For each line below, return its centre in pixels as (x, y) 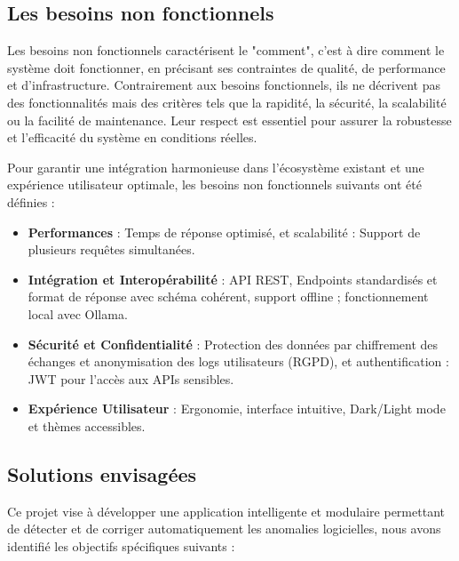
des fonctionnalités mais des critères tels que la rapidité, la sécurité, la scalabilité (227, 102)
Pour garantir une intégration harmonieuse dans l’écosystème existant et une (216, 167)
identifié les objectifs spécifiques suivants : (121, 545)
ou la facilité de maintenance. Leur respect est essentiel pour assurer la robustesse (229, 120)
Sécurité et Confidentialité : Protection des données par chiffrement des (233, 344)
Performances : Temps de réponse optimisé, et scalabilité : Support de (224, 232)
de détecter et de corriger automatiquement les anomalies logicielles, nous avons (224, 529)
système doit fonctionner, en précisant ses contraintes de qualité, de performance (226, 67)
